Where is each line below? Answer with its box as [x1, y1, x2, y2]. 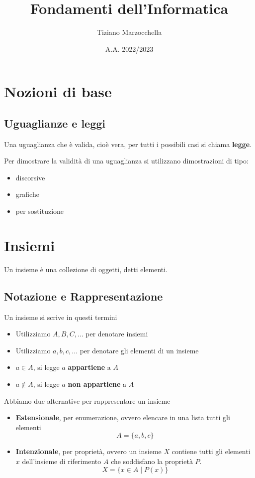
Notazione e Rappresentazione [4, 288, 163, 304]
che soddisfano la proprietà [111, 456, 193, 466]
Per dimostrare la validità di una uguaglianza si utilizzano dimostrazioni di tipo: [4, 156, 249, 166]
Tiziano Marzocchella [96, 27, 162, 37]
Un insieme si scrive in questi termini [4, 312, 117, 322]
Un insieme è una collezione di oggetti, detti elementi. [4, 264, 168, 274]
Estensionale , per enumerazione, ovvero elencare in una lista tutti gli [15, 412, 230, 423]
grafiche [15, 189, 39, 199]
